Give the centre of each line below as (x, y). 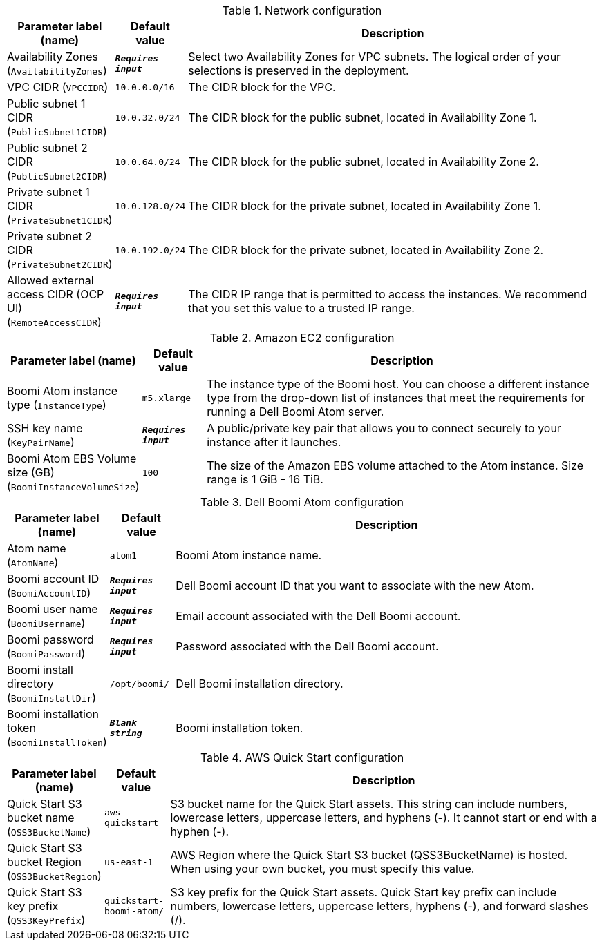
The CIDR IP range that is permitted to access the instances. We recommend (388, 294)
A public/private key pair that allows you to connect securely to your (384, 428)
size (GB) (31, 472)
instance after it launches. (274, 442)
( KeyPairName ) (41, 442)
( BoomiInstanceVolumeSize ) (73, 486)
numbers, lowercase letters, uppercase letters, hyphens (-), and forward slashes (379, 906)
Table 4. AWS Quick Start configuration (302, 757)
